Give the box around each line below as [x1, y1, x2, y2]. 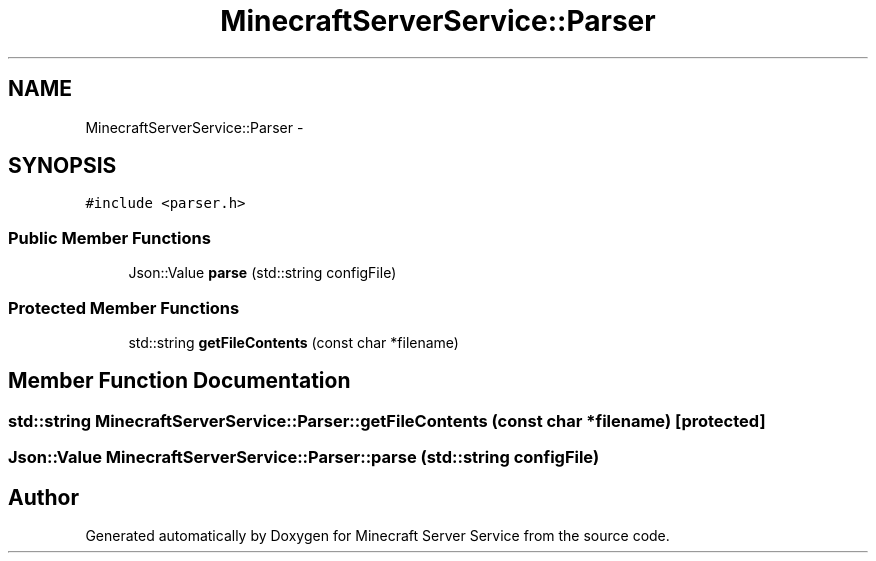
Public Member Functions [8, 227, 211, 248]
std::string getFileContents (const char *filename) [128, 333, 459, 351]
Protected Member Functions [8, 297, 240, 318]
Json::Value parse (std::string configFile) [128, 264, 397, 282]
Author [8, 484, 79, 510]
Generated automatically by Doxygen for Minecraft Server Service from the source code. [85, 527, 670, 544]
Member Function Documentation [8, 368, 351, 394]
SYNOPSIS [8, 153, 117, 179]
